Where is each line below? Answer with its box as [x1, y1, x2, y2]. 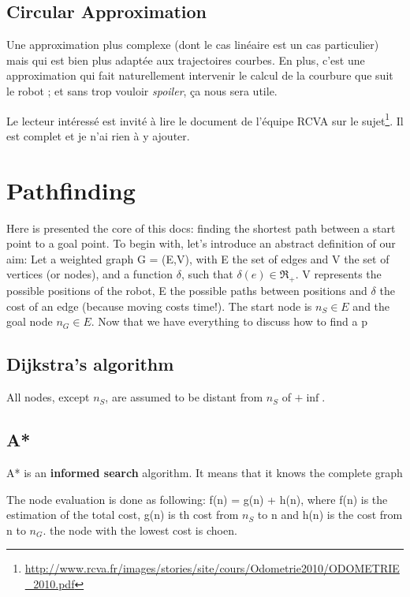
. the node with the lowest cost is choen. [43, 521, 237, 538]
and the [352, 297, 390, 314]
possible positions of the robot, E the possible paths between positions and [6, 282, 367, 299]
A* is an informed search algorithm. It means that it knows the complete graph [6, 464, 403, 480]
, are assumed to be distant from [105, 389, 263, 405]
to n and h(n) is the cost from [257, 506, 403, 523]
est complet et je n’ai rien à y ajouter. [6, 127, 190, 144]
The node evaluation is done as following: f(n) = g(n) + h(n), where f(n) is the [6, 491, 388, 507]
